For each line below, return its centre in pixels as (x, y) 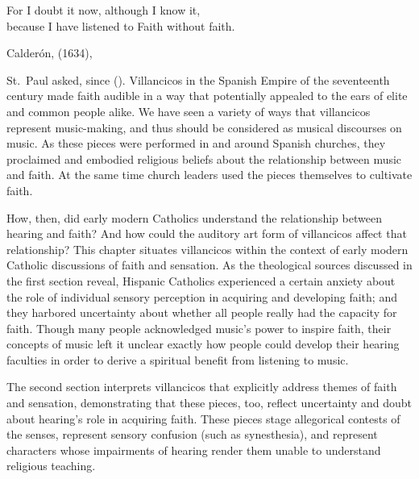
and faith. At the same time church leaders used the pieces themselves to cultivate (209, 175)
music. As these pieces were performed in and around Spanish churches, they (196, 143)
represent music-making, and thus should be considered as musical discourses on (204, 127)
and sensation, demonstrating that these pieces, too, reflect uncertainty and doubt (209, 403)
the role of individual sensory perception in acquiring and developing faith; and (202, 296)
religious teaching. (51, 466)
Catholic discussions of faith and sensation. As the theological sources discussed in (209, 265)
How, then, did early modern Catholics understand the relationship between (194, 217)
